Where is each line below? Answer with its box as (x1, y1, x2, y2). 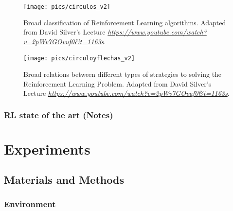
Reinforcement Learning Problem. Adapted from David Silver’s (23, 78, 212, 88)
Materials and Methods (4, 172, 124, 187)
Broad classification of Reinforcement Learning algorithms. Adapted (23, 17, 226, 27)
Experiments (4, 139, 90, 158)
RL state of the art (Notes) (4, 108, 113, 121)
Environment (4, 197, 56, 210)
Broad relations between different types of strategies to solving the (23, 69, 222, 79)
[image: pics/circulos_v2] (23, 3, 110, 10)
